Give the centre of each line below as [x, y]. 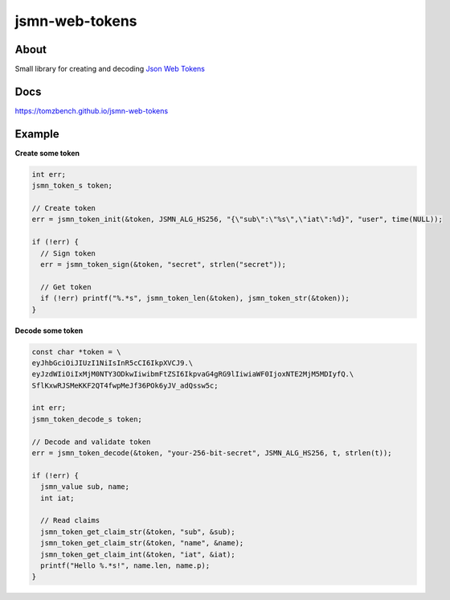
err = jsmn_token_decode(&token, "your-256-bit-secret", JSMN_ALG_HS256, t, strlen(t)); [212, 453]
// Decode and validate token [91, 442]
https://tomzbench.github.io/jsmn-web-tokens [92, 111]
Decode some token [49, 331]
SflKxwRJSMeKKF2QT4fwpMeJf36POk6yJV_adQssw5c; [125, 385]
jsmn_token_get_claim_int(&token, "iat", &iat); [138, 554]
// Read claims [70, 520]
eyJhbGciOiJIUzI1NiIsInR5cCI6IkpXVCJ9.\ [112, 363]
